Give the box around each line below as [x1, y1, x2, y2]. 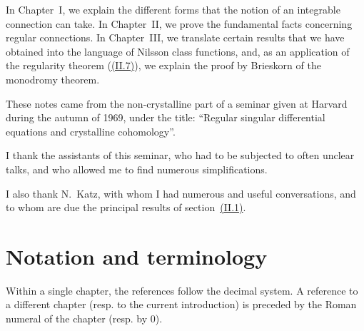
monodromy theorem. [6, 71, 100, 86]
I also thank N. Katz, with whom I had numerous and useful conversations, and [6, 185, 356, 200]
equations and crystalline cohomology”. [6, 123, 176, 138]
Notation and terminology [6, 241, 268, 270]
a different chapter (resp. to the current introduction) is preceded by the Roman [6, 297, 357, 312]
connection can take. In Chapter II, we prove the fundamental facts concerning [6, 16, 353, 31]
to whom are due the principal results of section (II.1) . [6, 200, 246, 215]
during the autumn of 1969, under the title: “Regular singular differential [6, 110, 325, 125]
